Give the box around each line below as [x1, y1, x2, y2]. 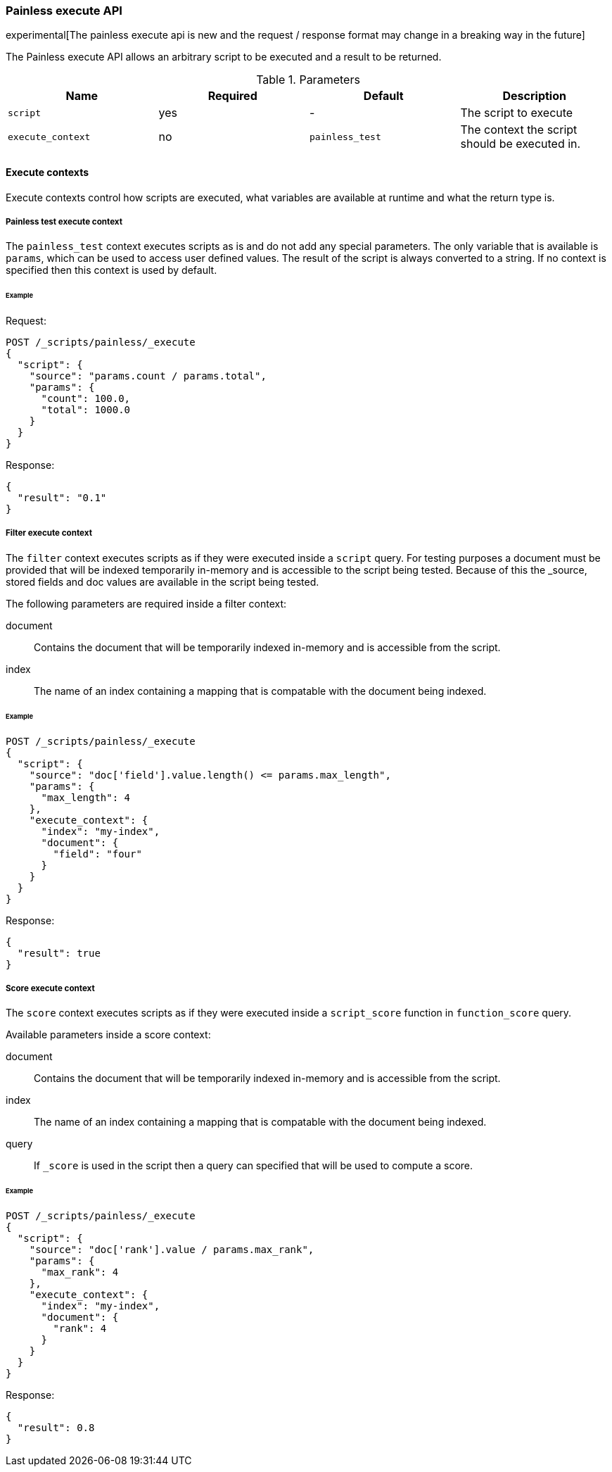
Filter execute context [6, 528, 92, 539]
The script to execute [460, 106, 573, 120]
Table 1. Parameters [256, 73, 360, 87]
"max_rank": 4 [41, 1266, 119, 1278]
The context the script [460, 122, 578, 137]
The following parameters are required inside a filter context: [6, 597, 287, 610]
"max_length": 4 [41, 791, 131, 803]
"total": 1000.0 [41, 404, 131, 416]
